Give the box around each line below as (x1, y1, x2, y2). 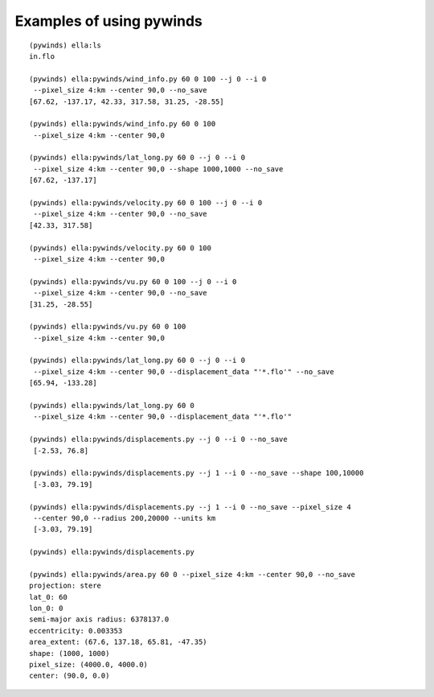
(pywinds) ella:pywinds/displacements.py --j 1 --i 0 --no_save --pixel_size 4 (29, 502, 351, 511)
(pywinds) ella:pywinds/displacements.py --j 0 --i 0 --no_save (29, 435, 289, 444)
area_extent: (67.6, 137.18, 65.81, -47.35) (29, 637, 208, 647)
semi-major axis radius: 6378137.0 (29, 615, 170, 624)
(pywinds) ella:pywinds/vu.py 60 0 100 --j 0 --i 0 (29, 277, 237, 286)
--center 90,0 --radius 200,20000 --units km (33, 513, 216, 522)
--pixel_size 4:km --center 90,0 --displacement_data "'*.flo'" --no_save (33, 367, 334, 376)
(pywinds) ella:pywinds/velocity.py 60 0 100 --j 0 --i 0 (29, 198, 263, 208)
